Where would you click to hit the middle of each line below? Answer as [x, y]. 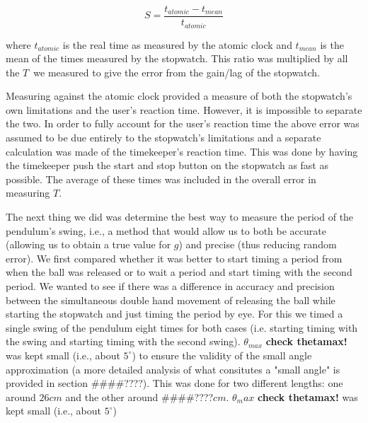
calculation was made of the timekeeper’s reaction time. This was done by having [182, 151]
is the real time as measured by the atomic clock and [177, 44]
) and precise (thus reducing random [258, 244]
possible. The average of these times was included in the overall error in [161, 179]
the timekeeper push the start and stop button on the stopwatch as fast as [167, 165]
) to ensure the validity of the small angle [222, 355]
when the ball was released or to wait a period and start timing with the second [179, 272]
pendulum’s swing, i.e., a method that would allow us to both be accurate [166, 230]
